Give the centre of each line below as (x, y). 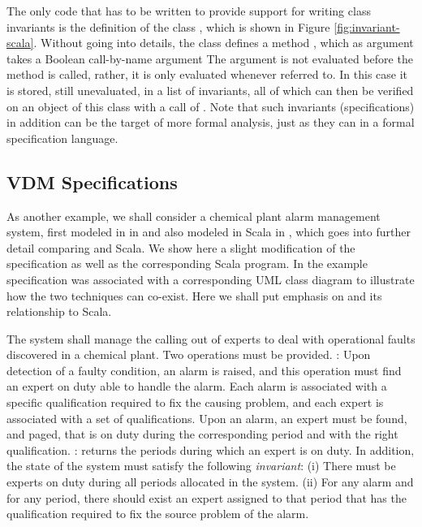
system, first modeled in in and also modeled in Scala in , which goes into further (209, 232)
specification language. (62, 138)
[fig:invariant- (367, 26)
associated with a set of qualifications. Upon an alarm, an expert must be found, (207, 418)
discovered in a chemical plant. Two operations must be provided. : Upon (189, 354)
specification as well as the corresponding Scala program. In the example (187, 263)
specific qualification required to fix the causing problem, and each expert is (195, 402)
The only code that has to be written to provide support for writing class (189, 11)
